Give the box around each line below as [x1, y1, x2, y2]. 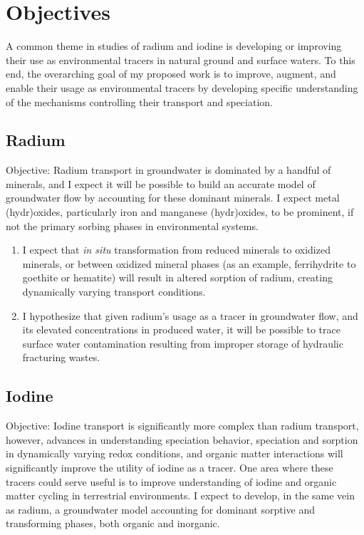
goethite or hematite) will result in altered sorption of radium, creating [22, 270, 333, 285]
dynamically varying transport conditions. [22, 284, 206, 299]
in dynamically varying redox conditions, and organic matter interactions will [6, 446, 343, 461]
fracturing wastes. [22, 350, 100, 365]
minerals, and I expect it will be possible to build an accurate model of [6, 176, 316, 191]
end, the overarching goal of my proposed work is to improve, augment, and [6, 66, 336, 81]
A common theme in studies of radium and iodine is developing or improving [6, 38, 342, 53]
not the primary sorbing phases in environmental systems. [6, 218, 259, 233]
